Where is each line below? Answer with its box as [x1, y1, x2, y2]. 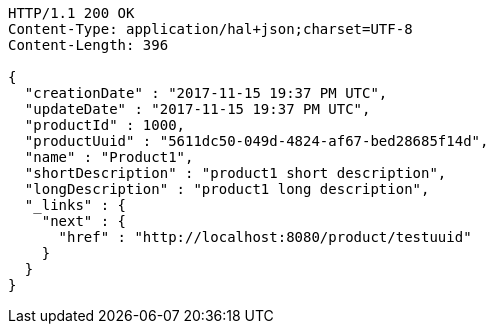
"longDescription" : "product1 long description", [24, 181, 430, 197]
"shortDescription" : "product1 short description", [24, 165, 447, 181]
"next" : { [41, 213, 127, 229]
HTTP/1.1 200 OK [8, 5, 135, 21]
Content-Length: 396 [8, 37, 169, 53]
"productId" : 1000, [24, 117, 186, 133]
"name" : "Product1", [24, 149, 194, 165]
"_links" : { [24, 197, 127, 213]
